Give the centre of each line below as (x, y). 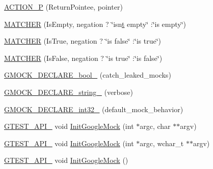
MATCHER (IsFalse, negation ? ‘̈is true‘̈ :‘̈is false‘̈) (83, 58)
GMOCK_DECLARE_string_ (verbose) (69, 92)
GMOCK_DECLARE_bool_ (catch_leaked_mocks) (88, 75)
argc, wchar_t (162, 143)
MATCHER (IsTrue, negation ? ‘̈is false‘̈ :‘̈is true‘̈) (83, 41)
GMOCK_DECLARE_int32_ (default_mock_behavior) (94, 109)
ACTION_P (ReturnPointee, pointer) (63, 7)
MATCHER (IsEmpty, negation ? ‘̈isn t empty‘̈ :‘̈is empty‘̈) (95, 24)
